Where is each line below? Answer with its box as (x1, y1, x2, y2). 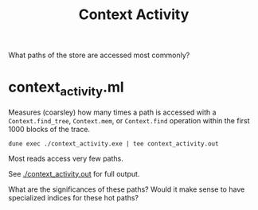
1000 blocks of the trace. (8, 124, 90, 134)
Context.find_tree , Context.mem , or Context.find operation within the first (8, 115, 250, 125)
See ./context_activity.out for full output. (8, 169, 140, 178)
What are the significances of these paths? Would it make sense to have (8, 185, 245, 194)
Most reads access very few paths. (8, 154, 123, 163)
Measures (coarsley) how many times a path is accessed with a (8, 107, 217, 117)
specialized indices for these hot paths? (8, 192, 139, 202)
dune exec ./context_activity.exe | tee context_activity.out (8, 139, 219, 148)
